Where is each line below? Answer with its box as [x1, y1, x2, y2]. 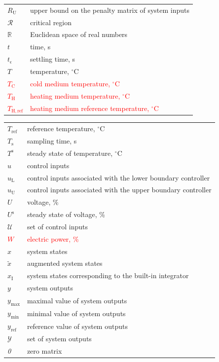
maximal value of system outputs [27, 295, 127, 305]
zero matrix [27, 346, 62, 356]
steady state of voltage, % [27, 209, 105, 219]
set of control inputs [27, 221, 88, 231]
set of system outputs [27, 333, 92, 344]
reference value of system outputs [27, 321, 128, 331]
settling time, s [30, 54, 75, 64]
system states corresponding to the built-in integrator [27, 270, 189, 281]
